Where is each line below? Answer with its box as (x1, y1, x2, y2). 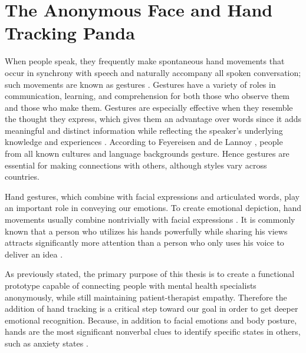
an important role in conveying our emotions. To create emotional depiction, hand (5, 202, 302, 214)
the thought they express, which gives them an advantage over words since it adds (5, 113, 301, 125)
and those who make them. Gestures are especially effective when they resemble (5, 101, 293, 113)
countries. (5, 170, 40, 183)
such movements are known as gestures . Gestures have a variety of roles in (5, 78, 276, 90)
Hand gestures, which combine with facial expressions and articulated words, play (5, 190, 300, 202)
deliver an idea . (5, 248, 63, 260)
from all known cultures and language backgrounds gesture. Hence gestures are (5, 147, 289, 160)
